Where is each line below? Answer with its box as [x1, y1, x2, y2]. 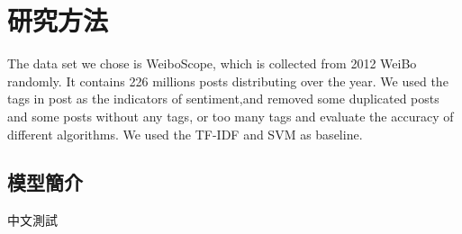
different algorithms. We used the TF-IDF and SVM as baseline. [7, 124, 363, 143]
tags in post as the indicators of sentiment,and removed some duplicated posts [7, 89, 439, 108]
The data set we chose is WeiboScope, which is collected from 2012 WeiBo [7, 54, 417, 73]
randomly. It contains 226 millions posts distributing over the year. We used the [7, 71, 448, 90]
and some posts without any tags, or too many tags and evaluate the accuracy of [7, 106, 454, 125]
